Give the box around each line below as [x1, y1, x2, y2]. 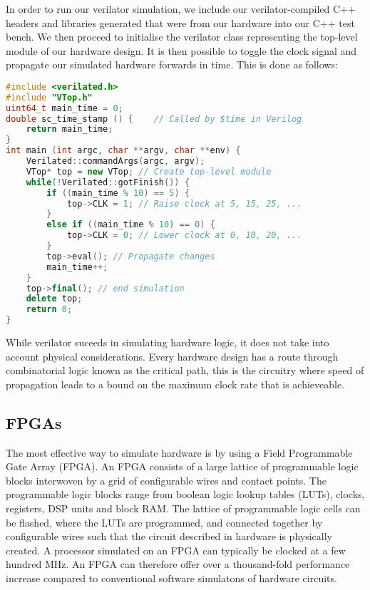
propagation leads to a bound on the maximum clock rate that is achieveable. [6, 376, 345, 391]
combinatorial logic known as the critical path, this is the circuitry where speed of [6, 363, 364, 378]
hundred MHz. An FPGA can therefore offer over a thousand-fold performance [6, 557, 350, 571]
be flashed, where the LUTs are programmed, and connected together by [6, 514, 323, 529]
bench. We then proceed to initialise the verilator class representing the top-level [6, 29, 358, 44]
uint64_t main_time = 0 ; [6, 103, 123, 113]
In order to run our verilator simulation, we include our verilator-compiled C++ [6, 1, 356, 16]
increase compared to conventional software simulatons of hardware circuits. [6, 571, 337, 586]
